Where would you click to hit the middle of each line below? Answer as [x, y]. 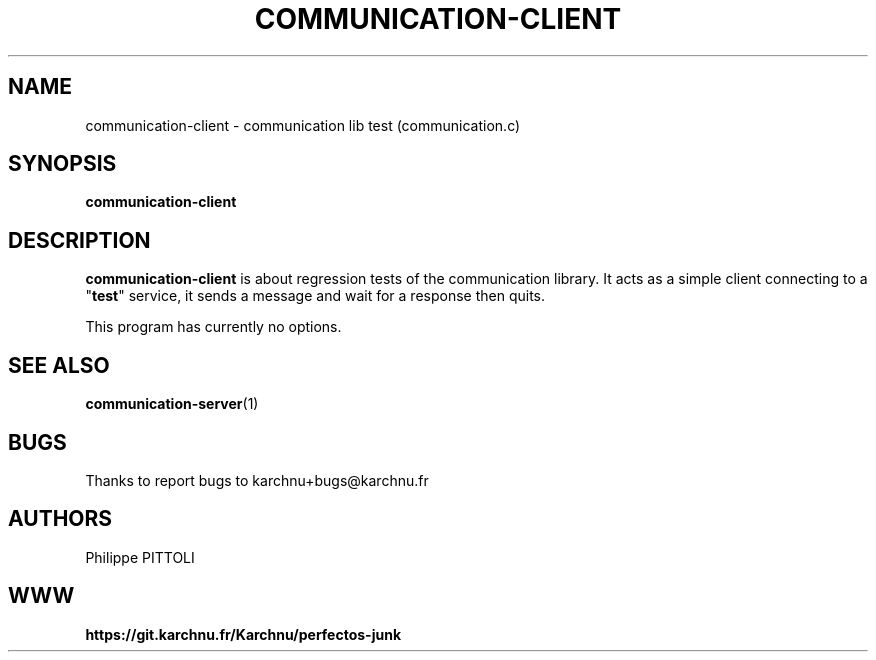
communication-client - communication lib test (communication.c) [303, 125]
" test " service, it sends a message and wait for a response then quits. [315, 296]
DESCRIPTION [79, 240]
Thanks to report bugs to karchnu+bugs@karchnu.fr [257, 480]
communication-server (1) [172, 404]
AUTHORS [60, 519]
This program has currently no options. [213, 327]
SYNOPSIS [62, 164]
